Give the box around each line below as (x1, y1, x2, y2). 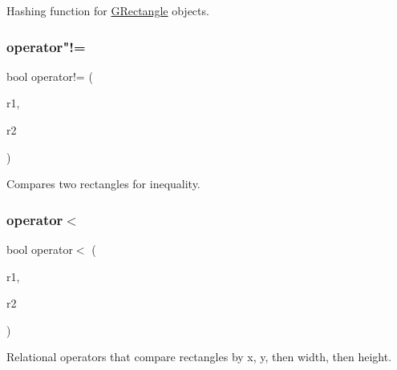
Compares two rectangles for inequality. (6, 175, 201, 192)
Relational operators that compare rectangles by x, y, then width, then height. (6, 348, 392, 365)
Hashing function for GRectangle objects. (6, 2, 209, 18)
